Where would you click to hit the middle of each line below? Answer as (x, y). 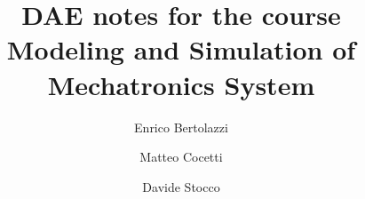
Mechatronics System (181, 84)
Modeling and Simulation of (181, 49)
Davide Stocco (181, 186)
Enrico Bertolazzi (181, 127)
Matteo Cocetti (181, 157)
